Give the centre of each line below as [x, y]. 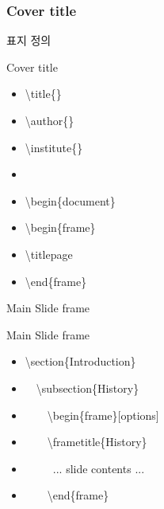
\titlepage [49, 254]
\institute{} [54, 147]
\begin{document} [70, 200]
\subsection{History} [88, 388]
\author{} [50, 120]
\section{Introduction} [80, 361]
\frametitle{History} [97, 442]
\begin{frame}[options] [103, 415]
